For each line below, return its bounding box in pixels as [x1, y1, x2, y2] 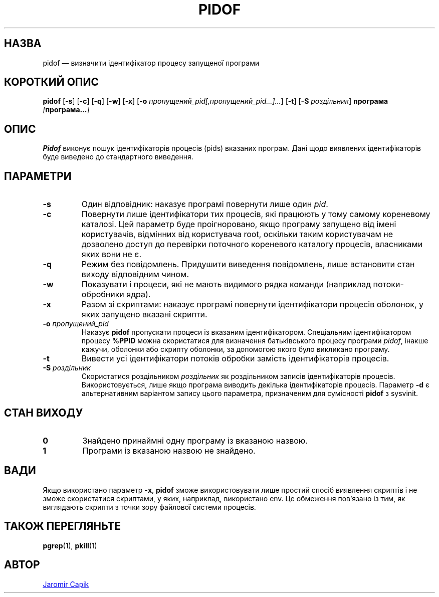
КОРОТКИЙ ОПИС [4, 76, 99, 89]
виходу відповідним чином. [81, 269, 189, 280]
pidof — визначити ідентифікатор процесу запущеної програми [43, 58, 260, 67]
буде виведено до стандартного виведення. [43, 152, 193, 161]
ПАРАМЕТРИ [4, 169, 72, 182]
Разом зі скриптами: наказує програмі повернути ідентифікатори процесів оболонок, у [81, 299, 424, 310]
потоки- [373, 279, 404, 290]
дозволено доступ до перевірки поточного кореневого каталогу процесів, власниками [81, 239, 423, 250]
